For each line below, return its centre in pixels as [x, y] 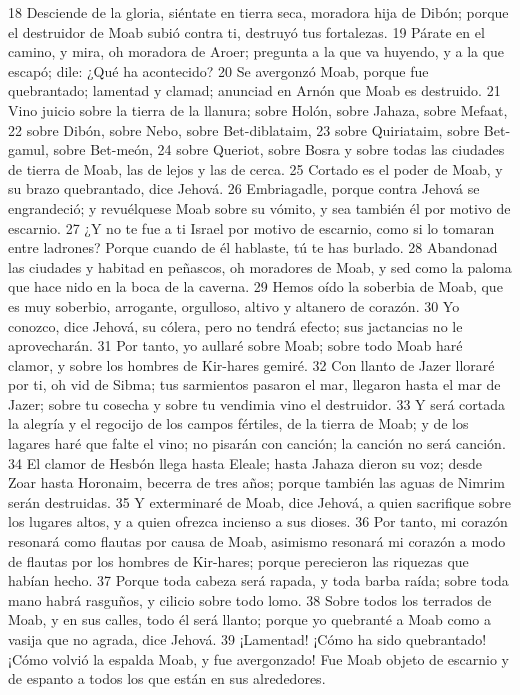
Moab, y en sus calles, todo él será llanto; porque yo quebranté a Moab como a [250, 619]
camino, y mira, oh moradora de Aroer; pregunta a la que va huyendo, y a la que [256, 51]
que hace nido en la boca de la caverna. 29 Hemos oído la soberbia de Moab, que [255, 286]
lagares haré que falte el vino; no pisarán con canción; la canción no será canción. [257, 443]
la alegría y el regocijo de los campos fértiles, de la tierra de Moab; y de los [238, 423]
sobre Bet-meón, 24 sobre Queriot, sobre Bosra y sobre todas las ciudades [279, 149]
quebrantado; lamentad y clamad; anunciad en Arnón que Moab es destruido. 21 [254, 90]
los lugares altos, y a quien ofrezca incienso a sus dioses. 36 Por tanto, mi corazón [258, 521]
